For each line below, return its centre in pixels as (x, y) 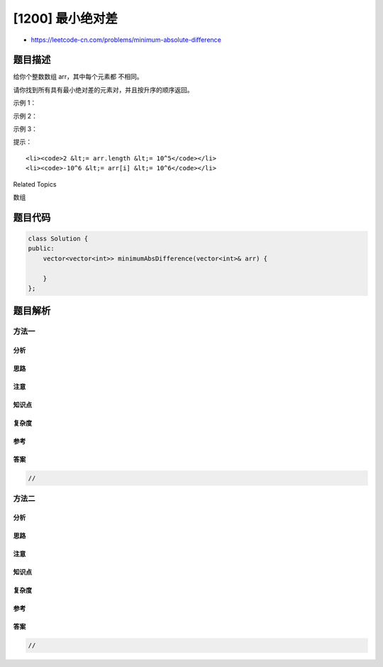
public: (41, 249)
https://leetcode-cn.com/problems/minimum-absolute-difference (126, 40)
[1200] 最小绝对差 (66, 18)
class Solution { (58, 238)
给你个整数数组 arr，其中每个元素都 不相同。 (78, 77)
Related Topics (35, 184)
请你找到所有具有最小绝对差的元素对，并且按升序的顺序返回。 (103, 89)
